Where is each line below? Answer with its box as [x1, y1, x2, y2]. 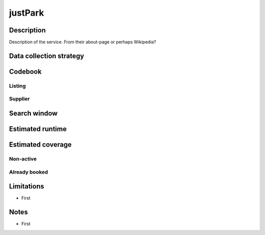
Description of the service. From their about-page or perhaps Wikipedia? [9, 39, 157, 45]
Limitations [9, 182, 44, 191]
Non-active [9, 156, 37, 162]
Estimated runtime [9, 125, 67, 133]
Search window [9, 109, 58, 118]
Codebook [9, 67, 42, 76]
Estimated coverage [9, 140, 72, 149]
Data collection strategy [9, 52, 84, 60]
